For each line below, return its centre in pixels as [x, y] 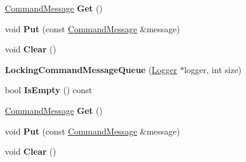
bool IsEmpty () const [49, 90]
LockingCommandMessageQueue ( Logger [91, 69]
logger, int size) [213, 69]
